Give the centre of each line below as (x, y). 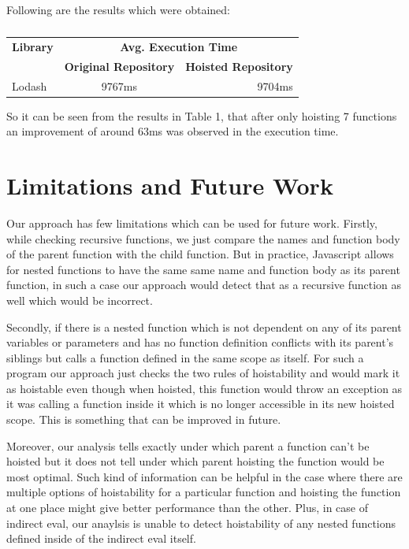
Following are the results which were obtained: (118, 9)
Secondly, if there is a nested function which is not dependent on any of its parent (204, 326)
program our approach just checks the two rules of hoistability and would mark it (203, 373)
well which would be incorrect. (80, 300)
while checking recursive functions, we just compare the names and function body (203, 238)
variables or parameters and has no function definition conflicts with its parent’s (200, 342)
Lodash (30, 85)
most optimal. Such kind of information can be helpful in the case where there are (204, 476)
